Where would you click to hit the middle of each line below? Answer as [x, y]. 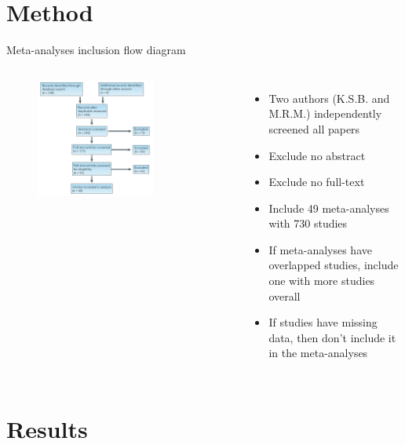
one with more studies [322, 281]
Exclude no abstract [317, 155]
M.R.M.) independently [325, 113]
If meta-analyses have [320, 249]
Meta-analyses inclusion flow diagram [96, 50]
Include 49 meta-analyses [329, 208]
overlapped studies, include [334, 265]
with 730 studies [308, 223]
